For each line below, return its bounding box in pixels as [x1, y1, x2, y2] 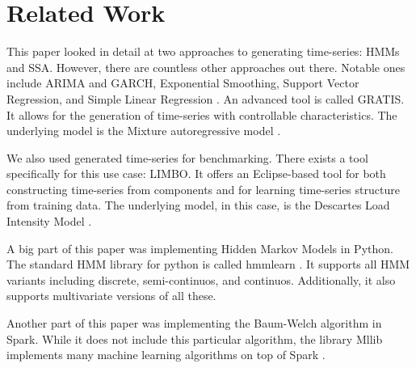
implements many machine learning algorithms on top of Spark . [6, 346, 326, 363]
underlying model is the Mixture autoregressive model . [6, 122, 281, 139]
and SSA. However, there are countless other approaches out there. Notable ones [6, 58, 405, 75]
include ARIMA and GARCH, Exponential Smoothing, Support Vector [6, 74, 359, 91]
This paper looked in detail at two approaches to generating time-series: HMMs [6, 43, 400, 60]
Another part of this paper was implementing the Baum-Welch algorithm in [6, 315, 382, 332]
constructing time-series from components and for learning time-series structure [6, 180, 400, 197]
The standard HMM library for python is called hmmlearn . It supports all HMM [6, 256, 410, 273]
